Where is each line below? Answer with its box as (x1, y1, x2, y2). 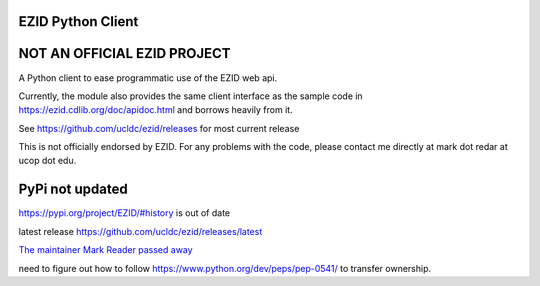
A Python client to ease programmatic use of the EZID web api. (18, 71, 278, 84)
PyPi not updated (18, 181, 129, 198)
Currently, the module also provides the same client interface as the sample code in (18, 90, 364, 102)
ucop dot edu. (18, 155, 77, 167)
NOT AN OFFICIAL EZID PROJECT (18, 45, 231, 62)
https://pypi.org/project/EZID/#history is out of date (18, 207, 231, 219)
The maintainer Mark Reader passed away (18, 244, 194, 256)
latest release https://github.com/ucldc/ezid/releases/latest (18, 225, 263, 237)
